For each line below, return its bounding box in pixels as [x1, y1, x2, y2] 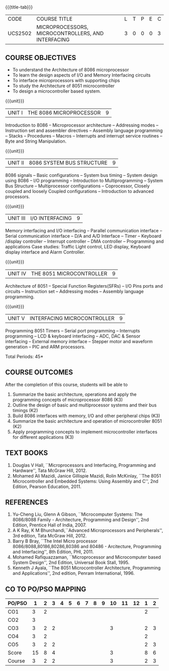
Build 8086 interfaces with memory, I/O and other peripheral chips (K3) [12, 413, 160, 419]
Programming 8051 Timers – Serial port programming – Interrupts [5, 328, 140, 333]
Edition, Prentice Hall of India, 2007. [12, 522, 87, 528]
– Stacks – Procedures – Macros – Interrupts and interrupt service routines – [5, 133, 162, 139]
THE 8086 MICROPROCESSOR [27, 109, 101, 116]
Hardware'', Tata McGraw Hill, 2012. [12, 467, 87, 474]
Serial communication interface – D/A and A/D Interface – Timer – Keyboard [5, 233, 161, 239]
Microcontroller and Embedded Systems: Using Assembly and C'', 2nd [12, 478, 158, 484]
